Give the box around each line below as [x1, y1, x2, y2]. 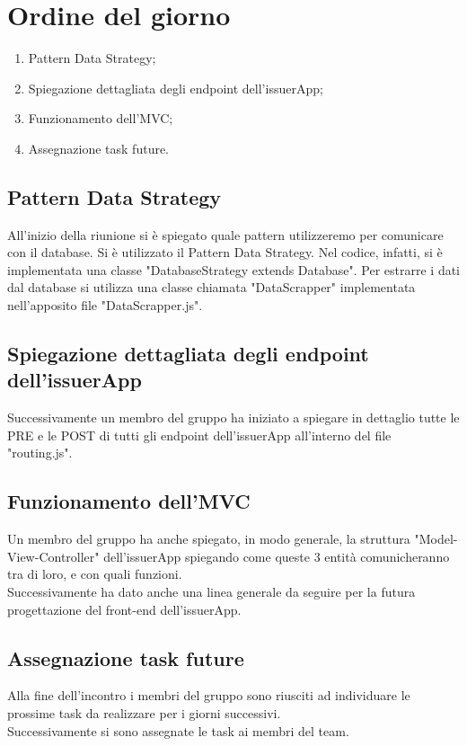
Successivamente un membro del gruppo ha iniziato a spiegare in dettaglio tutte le [7, 408, 460, 427]
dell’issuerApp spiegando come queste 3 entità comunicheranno [103, 546, 450, 565]
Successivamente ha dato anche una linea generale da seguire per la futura [7, 582, 416, 601]
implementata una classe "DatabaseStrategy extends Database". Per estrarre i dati [7, 260, 461, 279]
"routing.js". [7, 443, 73, 462]
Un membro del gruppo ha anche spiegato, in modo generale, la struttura [7, 529, 410, 548]
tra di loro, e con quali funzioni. [7, 564, 182, 583]
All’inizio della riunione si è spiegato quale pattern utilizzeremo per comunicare [7, 225, 444, 244]
